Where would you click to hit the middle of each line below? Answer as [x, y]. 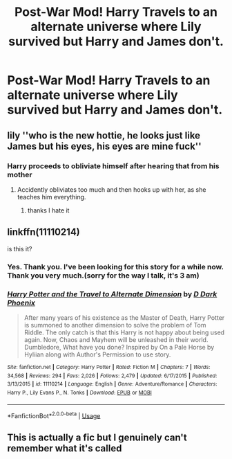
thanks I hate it [48, 210]
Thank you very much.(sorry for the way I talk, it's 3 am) [103, 276]
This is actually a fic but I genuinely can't [97, 437]
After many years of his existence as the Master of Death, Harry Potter [124, 317]
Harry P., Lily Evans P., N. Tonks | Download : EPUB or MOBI [79, 393]
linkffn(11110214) [44, 232]
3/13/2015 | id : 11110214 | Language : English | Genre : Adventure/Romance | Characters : [112, 384]
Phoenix [21, 303]
